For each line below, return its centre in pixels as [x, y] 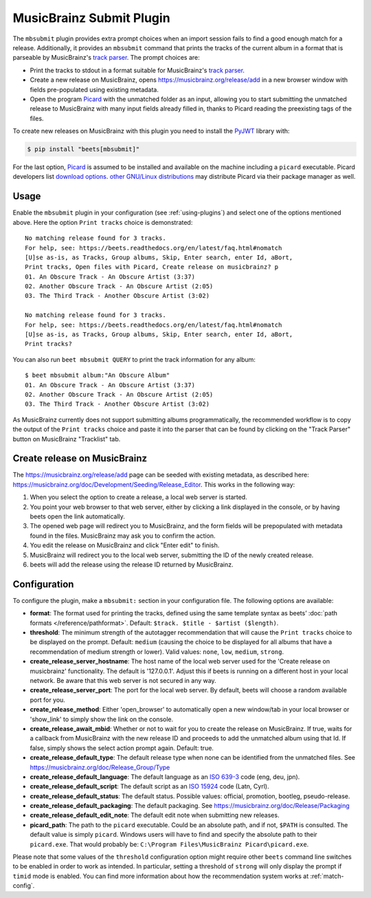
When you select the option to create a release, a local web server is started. [138, 497]
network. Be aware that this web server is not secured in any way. [123, 680]
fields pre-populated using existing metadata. [94, 89]
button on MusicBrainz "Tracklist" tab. [67, 439]
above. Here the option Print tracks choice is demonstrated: [103, 222]
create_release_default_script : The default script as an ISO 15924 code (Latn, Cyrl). [149, 787]
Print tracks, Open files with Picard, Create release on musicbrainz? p [152, 267]
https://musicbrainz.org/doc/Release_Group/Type [100, 767]
